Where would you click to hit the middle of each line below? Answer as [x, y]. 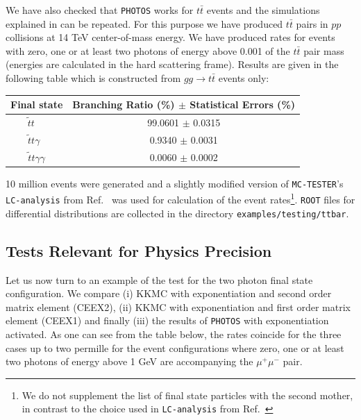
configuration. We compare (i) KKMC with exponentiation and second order [169, 293]
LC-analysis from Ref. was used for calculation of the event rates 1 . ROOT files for [180, 199]
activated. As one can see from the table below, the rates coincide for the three [174, 334]
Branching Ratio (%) [124, 104]
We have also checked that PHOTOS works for [100, 10]
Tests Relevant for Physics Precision [139, 250]
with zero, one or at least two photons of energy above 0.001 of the [148, 50]
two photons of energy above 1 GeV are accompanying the [129, 361]
